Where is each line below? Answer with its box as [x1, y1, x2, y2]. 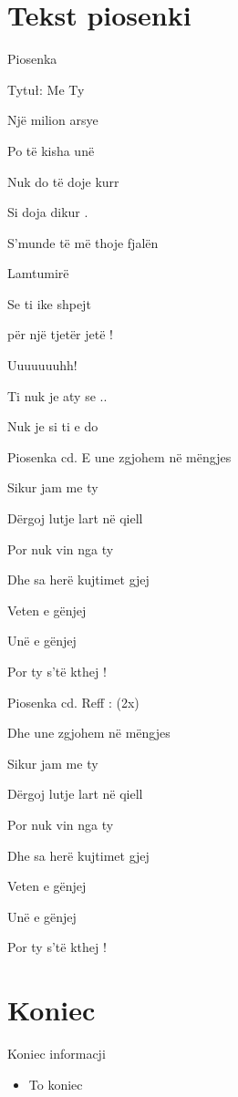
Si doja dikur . [7, 202, 88, 222]
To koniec [28, 1074, 83, 1093]
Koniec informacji [7, 1044, 106, 1063]
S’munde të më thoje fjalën [7, 233, 159, 252]
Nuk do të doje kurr [7, 171, 119, 191]
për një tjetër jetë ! [7, 325, 113, 344]
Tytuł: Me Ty [7, 79, 85, 98]
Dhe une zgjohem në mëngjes [7, 723, 171, 742]
